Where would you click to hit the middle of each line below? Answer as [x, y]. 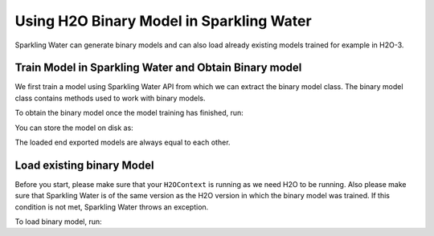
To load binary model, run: [58, 222]
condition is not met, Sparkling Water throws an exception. [112, 207]
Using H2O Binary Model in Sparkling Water [164, 21]
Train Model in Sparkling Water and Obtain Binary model [158, 68]
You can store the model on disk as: [74, 128]
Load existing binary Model [84, 165]
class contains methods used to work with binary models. [110, 98]
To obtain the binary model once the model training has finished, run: [129, 113]
